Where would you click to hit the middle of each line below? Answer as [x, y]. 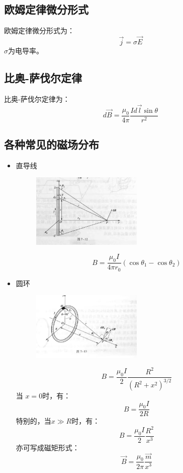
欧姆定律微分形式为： [39, 30]
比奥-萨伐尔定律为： [37, 98]
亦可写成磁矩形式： [48, 447]
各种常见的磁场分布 [52, 144]
